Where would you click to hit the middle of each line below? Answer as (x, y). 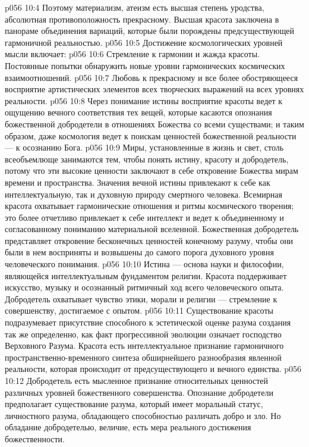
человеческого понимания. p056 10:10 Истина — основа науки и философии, (144, 264)
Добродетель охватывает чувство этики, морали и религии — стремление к (141, 298)
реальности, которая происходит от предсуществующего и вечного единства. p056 (153, 369)
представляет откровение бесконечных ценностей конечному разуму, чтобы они (149, 240)
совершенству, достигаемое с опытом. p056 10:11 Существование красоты (139, 310)
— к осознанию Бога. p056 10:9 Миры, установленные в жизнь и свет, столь (144, 147)
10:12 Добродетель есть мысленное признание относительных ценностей (137, 380)
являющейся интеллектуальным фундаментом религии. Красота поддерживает (146, 275)
